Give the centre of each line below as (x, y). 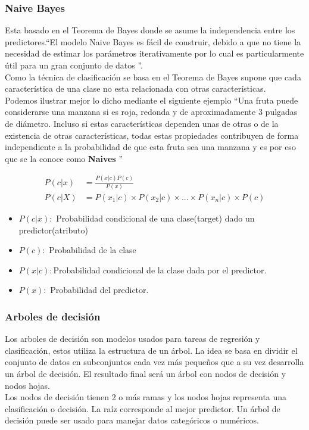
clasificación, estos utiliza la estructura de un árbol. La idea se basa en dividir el (151, 350)
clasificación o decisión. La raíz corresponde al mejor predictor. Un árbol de (143, 408)
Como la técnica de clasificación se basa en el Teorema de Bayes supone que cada (153, 77)
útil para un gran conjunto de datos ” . (74, 65)
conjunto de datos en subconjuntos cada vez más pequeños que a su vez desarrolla (154, 362)
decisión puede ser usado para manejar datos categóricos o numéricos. (132, 420)
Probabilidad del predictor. (99, 290)
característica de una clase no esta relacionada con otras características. (135, 88)
